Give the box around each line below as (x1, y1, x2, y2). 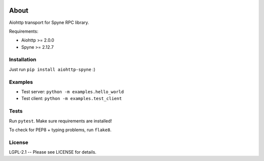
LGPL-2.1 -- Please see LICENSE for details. (9, 149, 97, 155)
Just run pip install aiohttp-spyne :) (9, 66, 95, 72)
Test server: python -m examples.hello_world (21, 88, 124, 95)
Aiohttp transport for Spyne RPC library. (9, 20, 89, 25)
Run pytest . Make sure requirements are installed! (9, 118, 112, 124)
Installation (9, 56, 37, 63)
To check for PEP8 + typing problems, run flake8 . (9, 127, 112, 133)
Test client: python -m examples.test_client (21, 96, 122, 101)
